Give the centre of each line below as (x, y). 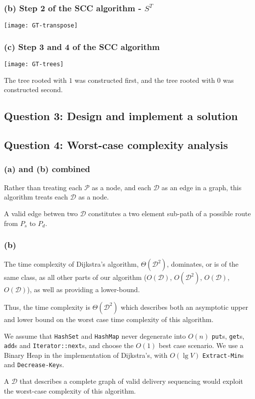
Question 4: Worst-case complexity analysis (116, 145)
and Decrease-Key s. (34, 364)
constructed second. (33, 89)
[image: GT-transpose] (41, 26)
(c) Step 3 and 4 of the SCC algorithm (82, 46)
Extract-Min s (223, 355)
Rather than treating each (43, 187)
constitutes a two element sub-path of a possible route (170, 213)
